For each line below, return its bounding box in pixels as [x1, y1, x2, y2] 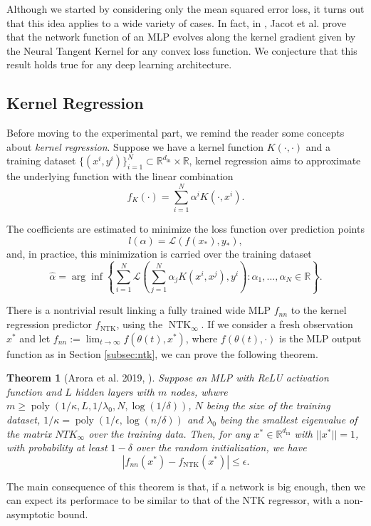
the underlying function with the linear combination [6, 169, 234, 184]
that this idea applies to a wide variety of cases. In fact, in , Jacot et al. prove [6, 15, 346, 30]
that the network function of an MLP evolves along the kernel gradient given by [6, 29, 356, 44]
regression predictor [6, 317, 93, 332]
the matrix [6, 426, 52, 441]
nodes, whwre [170, 384, 228, 399]
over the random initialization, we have [135, 440, 307, 455]
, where [185, 330, 218, 345]
